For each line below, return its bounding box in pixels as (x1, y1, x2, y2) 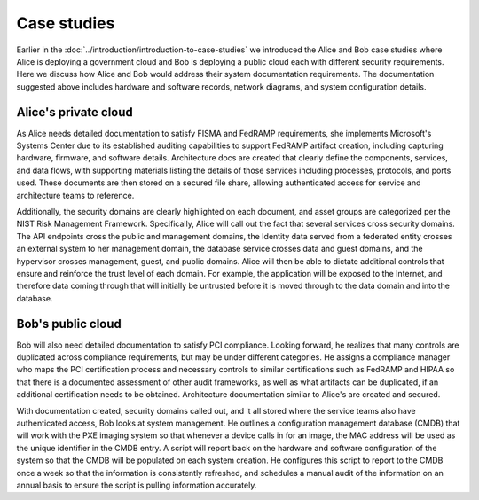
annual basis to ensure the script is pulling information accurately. (16, 480, 257, 490)
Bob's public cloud (16, 316, 122, 332)
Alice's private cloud (16, 105, 133, 120)
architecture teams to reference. (16, 190, 135, 200)
